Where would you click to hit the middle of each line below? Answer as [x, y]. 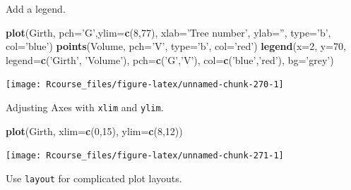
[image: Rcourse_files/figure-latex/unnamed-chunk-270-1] [145, 85]
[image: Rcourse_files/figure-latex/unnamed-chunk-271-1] [145, 156]
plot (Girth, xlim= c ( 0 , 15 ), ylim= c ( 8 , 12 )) [94, 131]
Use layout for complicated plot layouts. [94, 178]
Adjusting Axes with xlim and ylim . [85, 107]
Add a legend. [36, 8]
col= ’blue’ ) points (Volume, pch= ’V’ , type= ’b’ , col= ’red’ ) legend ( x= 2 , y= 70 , [176, 46]
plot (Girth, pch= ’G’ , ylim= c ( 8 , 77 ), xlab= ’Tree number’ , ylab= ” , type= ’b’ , [168, 32]
